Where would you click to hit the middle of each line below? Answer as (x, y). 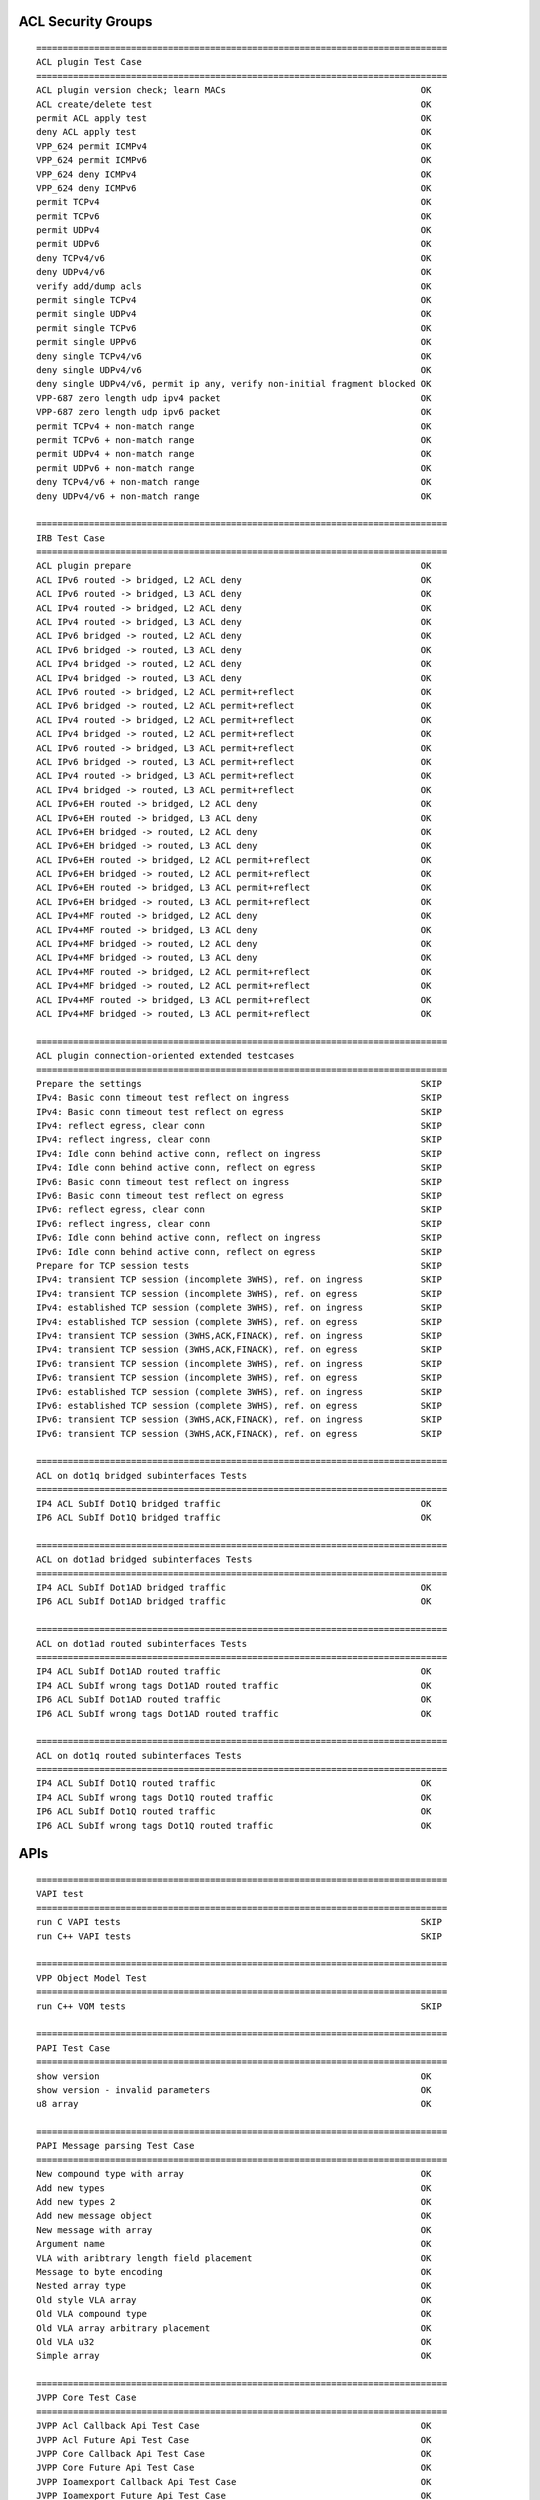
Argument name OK (234, 2244)
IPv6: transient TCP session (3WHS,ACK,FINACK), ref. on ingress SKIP (239, 1419)
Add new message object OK (234, 2216)
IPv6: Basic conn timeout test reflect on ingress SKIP (239, 1181)
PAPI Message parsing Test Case (115, 2146)
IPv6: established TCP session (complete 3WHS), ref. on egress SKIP (239, 1405)
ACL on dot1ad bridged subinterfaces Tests (144, 1559)
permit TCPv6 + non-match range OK (234, 439)
